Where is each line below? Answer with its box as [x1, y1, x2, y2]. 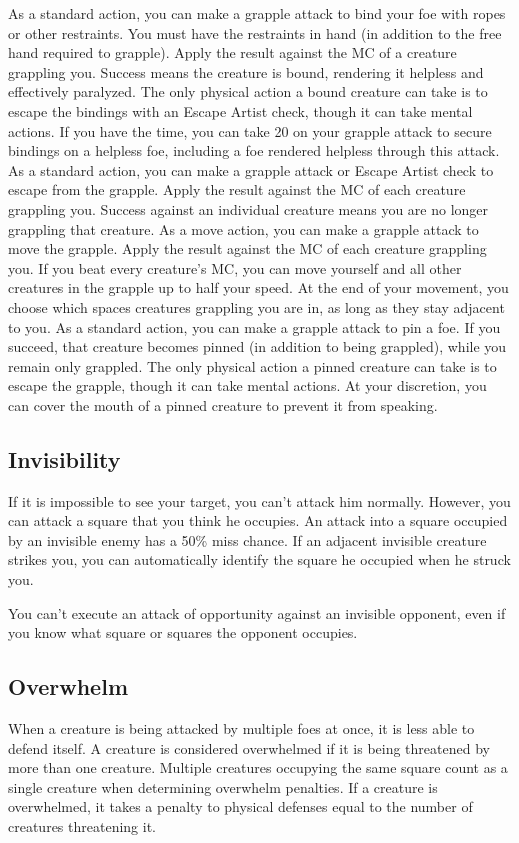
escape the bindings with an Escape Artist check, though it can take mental [8, 100, 473, 121]
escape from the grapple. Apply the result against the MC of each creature [8, 179, 466, 200]
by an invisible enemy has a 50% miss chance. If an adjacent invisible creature [8, 529, 487, 550]
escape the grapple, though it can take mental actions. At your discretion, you [8, 375, 487, 396]
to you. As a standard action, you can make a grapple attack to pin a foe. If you [8, 316, 501, 337]
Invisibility [8, 443, 121, 474]
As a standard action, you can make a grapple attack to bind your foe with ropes [8, 3, 506, 23]
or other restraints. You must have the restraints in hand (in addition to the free [8, 22, 502, 43]
